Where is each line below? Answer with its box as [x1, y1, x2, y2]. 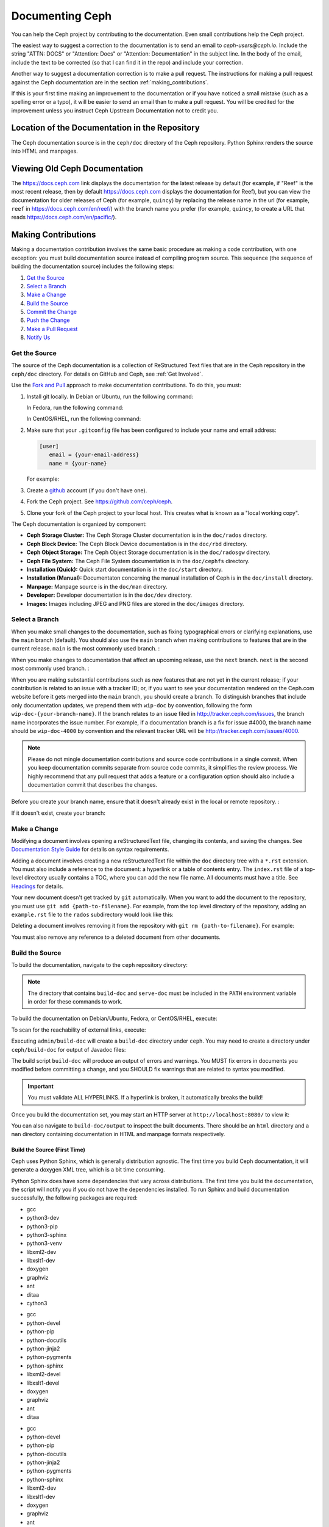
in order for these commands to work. [27, 998, 123, 1005]
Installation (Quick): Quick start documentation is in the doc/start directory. [26, 566, 223, 573]
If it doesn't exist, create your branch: [11, 809, 106, 817]
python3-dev [26, 1214, 60, 1222]
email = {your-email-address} [49, 451, 140, 458]
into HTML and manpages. [11, 147, 79, 155]
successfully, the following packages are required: [11, 1194, 138, 1201]
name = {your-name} [49, 460, 107, 467]
